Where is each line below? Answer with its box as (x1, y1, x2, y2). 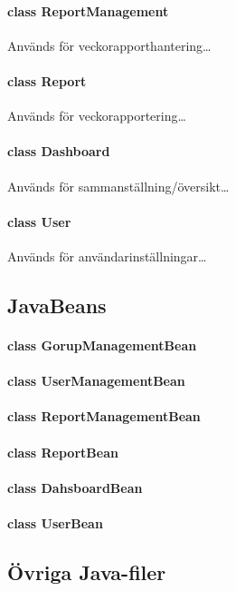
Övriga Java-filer (7, 557, 166, 586)
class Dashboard (7, 142, 110, 161)
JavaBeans (7, 291, 107, 319)
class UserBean (7, 513, 103, 532)
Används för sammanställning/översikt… (7, 176, 230, 195)
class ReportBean (7, 442, 118, 461)
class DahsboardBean (7, 478, 143, 497)
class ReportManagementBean (7, 407, 201, 426)
